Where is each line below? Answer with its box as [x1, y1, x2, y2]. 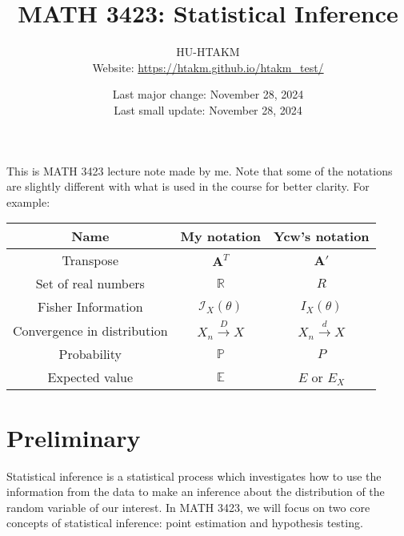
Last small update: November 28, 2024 [114, 101, 302, 118]
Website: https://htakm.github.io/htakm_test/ [92, 58, 324, 75]
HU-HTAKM [176, 43, 240, 60]
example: [6, 193, 50, 210]
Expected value [47, 368, 133, 387]
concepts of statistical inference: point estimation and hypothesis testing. [6, 514, 363, 531]
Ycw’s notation [274, 227, 370, 246]
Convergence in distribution [13, 320, 168, 340]
